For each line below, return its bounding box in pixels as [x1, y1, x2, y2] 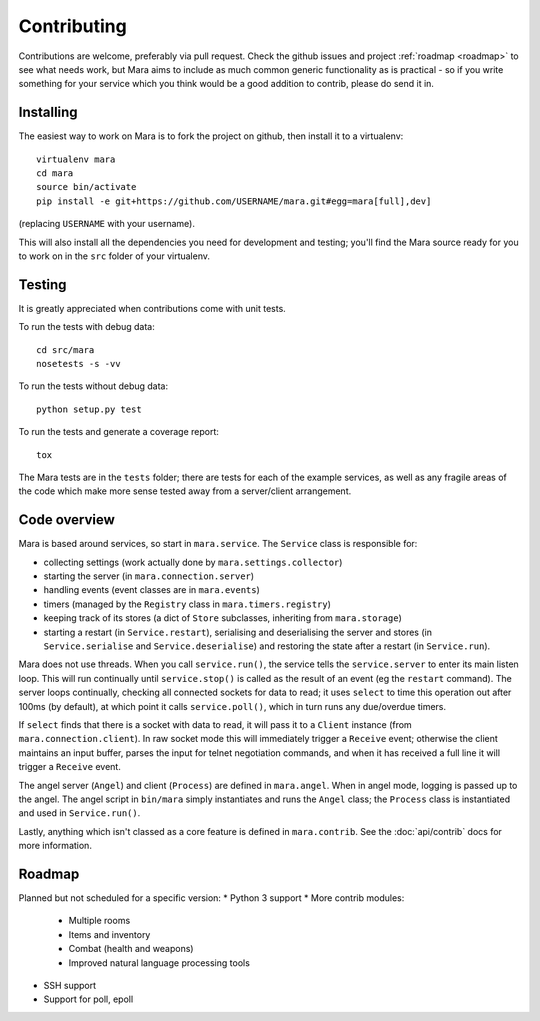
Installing [18, 104, 79, 121]
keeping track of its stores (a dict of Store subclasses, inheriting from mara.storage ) [43, 612, 402, 624]
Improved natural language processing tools [68, 956, 250, 969]
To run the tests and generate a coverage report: [18, 426, 220, 438]
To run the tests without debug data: [18, 380, 169, 392]
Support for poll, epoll [43, 993, 134, 1005]
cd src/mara [36, 344, 95, 355]
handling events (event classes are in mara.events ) [43, 584, 260, 596]
